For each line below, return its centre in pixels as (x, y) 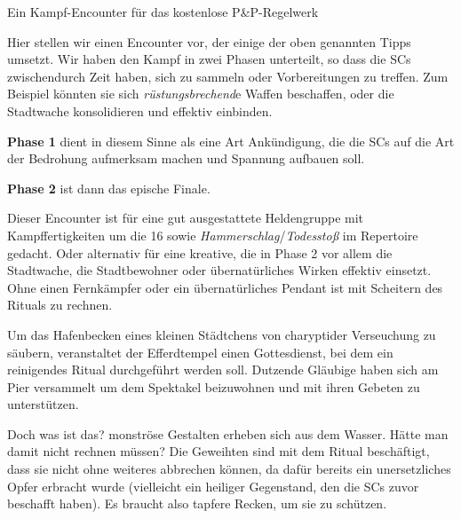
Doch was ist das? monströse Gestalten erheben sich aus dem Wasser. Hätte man (228, 433)
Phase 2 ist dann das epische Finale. (109, 188)
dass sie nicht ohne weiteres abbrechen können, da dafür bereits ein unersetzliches (229, 469)
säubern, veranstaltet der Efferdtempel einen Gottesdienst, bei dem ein (200, 352)
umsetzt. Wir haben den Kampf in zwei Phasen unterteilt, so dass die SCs (209, 59)
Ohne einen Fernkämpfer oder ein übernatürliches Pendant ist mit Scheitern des (225, 287)
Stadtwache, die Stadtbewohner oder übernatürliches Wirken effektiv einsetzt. (219, 270)
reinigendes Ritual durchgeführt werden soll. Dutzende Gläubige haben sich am (223, 370)
